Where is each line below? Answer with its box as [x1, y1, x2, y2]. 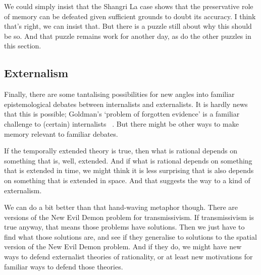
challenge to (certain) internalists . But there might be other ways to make [4, 118, 239, 129]
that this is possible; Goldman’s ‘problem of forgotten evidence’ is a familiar [4, 108, 240, 119]
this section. [4, 40, 41, 51]
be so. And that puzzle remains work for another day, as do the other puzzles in [4, 30, 251, 41]
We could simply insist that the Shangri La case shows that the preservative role [4, 1, 253, 11]
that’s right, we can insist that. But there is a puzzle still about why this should [4, 21, 252, 31]
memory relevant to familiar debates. [4, 128, 118, 139]
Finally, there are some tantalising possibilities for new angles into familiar [4, 89, 235, 99]
